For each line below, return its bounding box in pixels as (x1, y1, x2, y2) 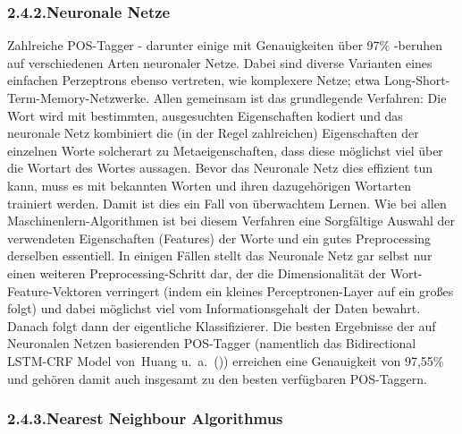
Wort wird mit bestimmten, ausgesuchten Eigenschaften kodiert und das (7, 106, 403, 124)
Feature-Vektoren (7, 281, 102, 300)
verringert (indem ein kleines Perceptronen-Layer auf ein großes (105, 281, 454, 300)
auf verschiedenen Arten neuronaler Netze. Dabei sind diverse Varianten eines (7, 53, 433, 72)
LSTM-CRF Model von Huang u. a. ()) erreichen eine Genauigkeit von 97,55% (7, 351, 444, 370)
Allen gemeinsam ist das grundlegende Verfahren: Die (153, 89, 447, 106)
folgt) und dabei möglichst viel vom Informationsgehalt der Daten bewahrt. (7, 299, 421, 318)
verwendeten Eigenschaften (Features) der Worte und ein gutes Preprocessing (7, 228, 432, 247)
